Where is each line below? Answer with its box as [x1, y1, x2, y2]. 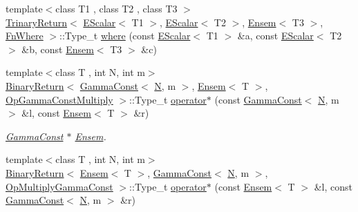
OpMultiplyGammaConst [6, 179, 113, 193]
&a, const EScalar [237, 28, 314, 43]
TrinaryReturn [6, 15, 68, 29]
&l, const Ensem [21, 106, 91, 120]
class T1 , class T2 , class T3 [55, 1, 178, 15]
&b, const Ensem [21, 41, 94, 56]
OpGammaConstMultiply [6, 92, 113, 106]
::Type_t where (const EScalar [59, 28, 191, 43]
